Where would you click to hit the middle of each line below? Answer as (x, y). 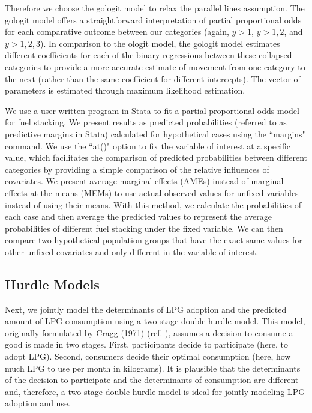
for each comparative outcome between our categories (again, (117, 32)
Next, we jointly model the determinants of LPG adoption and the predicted (146, 309)
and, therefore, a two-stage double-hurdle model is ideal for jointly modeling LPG (155, 391)
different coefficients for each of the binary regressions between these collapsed (148, 55)
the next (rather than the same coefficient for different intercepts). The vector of (153, 78)
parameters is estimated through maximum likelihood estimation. (125, 90)
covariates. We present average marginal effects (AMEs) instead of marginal (144, 181)
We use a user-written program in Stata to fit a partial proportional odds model (152, 110)
